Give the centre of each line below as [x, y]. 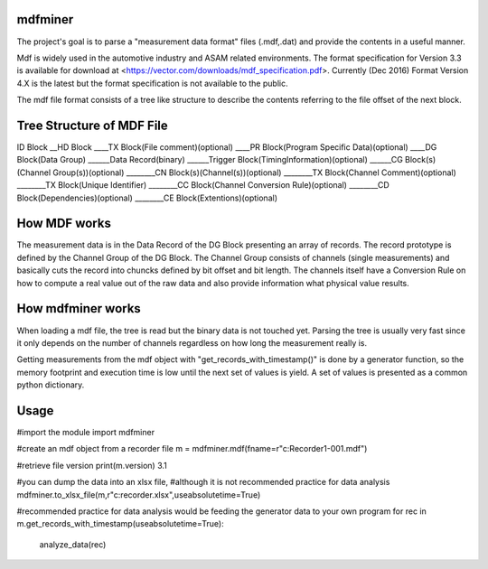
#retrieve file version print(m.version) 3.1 [92, 465]
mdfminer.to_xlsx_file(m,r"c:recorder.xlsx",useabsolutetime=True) [139, 494]
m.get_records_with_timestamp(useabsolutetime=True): [121, 524]
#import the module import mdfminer [86, 432]
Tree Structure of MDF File [93, 125]
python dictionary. [51, 385]
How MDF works [64, 224]
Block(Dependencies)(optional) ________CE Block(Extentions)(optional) [147, 198]
